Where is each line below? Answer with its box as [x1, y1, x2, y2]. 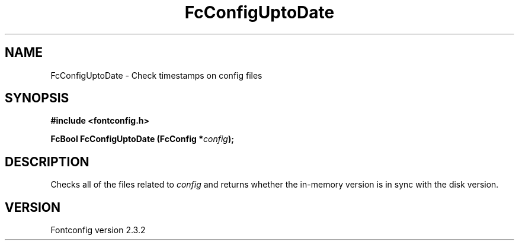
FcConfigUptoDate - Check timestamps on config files [50, 70, 262, 80]
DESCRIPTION [5, 154, 89, 169]
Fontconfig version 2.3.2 [50, 225, 146, 236]
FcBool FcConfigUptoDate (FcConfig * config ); [50, 134, 234, 144]
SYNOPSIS [5, 91, 69, 106]
